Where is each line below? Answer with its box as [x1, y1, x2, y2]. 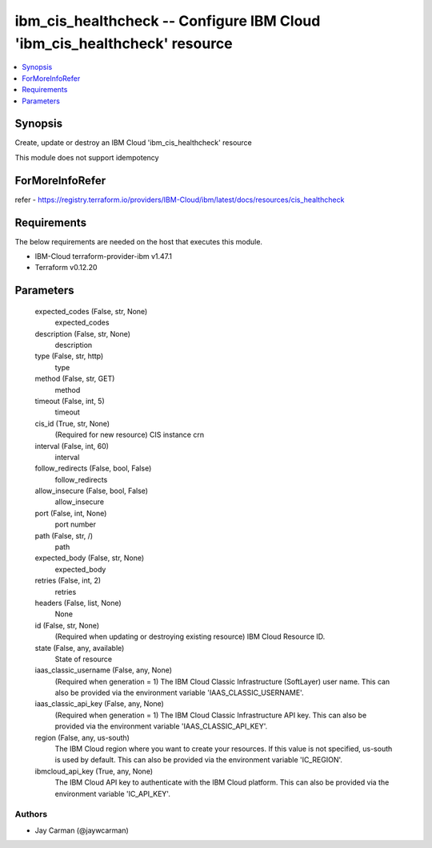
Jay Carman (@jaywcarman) [34, 826, 130, 835]
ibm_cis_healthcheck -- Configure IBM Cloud [14, 12, 321, 30]
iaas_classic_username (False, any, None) [34, 665, 172, 675]
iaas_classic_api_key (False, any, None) [34, 699, 164, 709]
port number [54, 519, 96, 529]
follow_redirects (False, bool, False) [34, 463, 152, 473]
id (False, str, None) [34, 620, 100, 630]
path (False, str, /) [34, 531, 94, 540]
